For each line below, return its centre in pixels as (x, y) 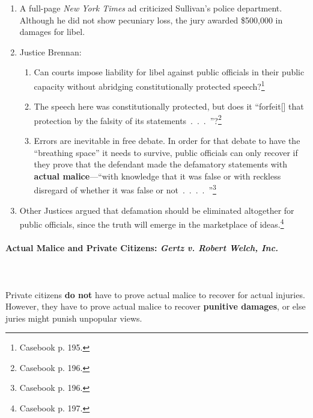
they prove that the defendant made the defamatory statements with (160, 164)
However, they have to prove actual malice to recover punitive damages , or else (156, 306)
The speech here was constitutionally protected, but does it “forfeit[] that (169, 106)
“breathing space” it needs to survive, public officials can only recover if (166, 152)
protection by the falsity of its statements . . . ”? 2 (128, 119)
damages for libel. (52, 32)
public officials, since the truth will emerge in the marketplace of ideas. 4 (152, 223)
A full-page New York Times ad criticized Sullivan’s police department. (151, 8)
